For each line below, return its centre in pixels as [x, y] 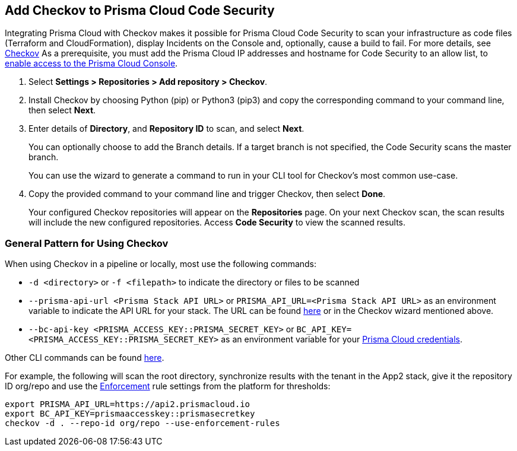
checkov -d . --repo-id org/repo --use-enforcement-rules [142, 423]
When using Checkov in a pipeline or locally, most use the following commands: [161, 264]
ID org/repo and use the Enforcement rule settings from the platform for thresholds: [168, 386]
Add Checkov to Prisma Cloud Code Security [140, 10]
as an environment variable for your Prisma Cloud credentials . [342, 339]
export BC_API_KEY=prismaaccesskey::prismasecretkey [130, 414]
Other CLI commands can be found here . [85, 358]
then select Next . [62, 110]
